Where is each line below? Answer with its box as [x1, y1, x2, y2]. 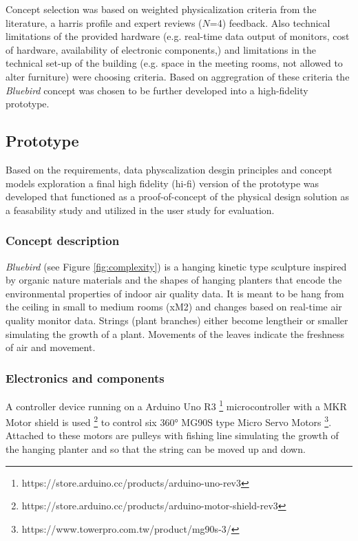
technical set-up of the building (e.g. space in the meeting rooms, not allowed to [6, 56, 343, 70]
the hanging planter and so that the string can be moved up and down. [6, 442, 306, 456]
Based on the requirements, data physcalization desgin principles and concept [6, 162, 333, 176]
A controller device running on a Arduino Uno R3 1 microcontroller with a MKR [6, 396, 347, 413]
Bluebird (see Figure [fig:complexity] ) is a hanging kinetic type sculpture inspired [6, 259, 347, 273]
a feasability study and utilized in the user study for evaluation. [6, 202, 275, 217]
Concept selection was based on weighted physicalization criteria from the [6, 2, 317, 16]
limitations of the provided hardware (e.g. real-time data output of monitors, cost [6, 29, 350, 43]
